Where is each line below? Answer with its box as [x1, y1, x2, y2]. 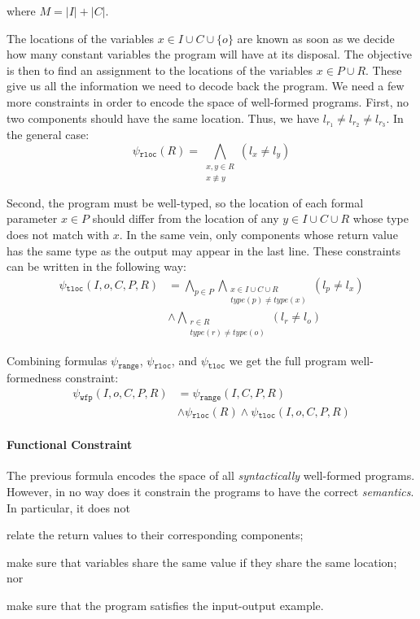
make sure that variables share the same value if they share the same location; [7, 553, 397, 570]
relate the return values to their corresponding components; [7, 526, 304, 543]
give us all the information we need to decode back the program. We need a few [7, 77, 405, 94]
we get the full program [229, 352, 347, 369]
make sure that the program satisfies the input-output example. [7, 596, 324, 613]
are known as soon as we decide [237, 29, 395, 46]
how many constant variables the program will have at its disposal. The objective [7, 46, 412, 63]
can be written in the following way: [7, 258, 186, 275]
